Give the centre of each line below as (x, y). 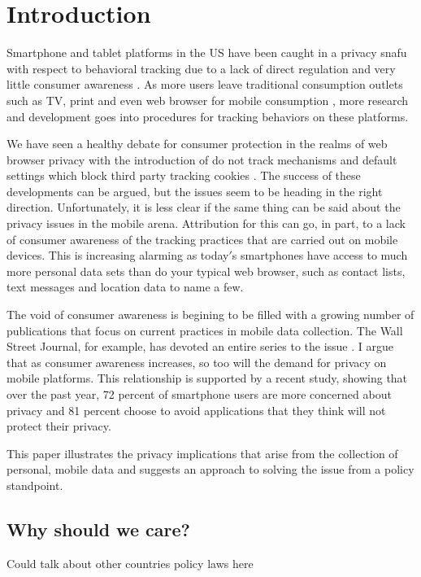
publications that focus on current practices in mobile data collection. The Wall (205, 330)
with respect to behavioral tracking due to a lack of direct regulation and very (201, 68)
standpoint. (35, 485)
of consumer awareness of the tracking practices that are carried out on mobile (202, 239)
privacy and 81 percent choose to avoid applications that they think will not (196, 410)
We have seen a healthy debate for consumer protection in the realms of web (197, 144)
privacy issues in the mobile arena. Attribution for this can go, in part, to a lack (206, 223)
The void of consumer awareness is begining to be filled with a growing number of (210, 315)
